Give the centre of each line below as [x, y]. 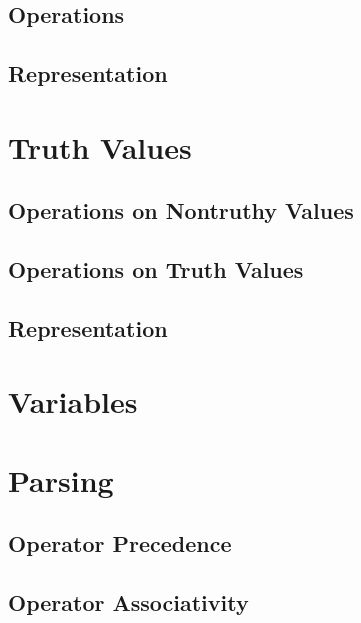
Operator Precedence [120, 543]
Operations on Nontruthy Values [181, 210]
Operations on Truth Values [156, 269]
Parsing [61, 479]
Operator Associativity [128, 602]
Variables [73, 401]
